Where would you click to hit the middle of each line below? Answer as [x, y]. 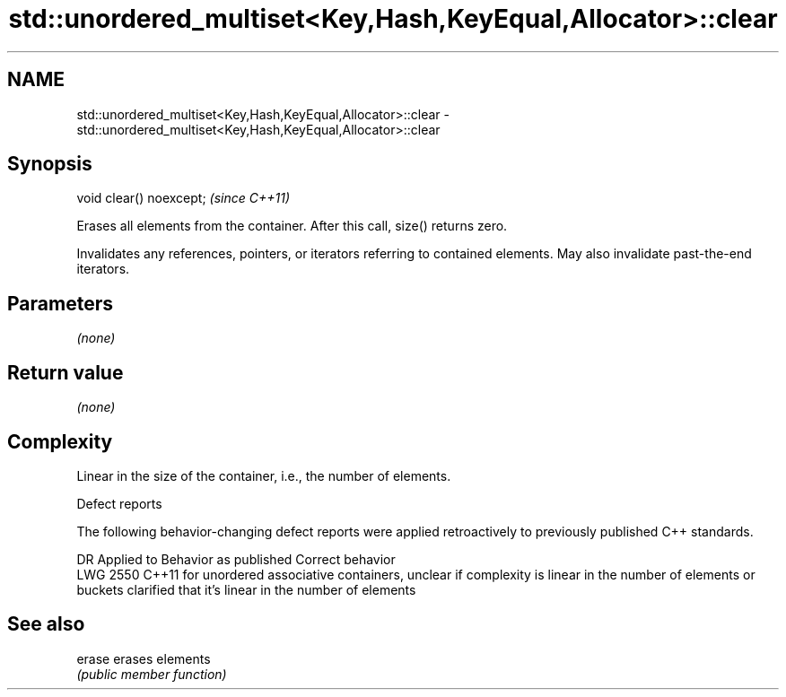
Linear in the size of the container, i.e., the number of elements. [264, 475]
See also [46, 624]
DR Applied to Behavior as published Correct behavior [236, 559]
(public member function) [152, 674]
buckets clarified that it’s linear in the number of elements [246, 589]
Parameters [60, 303]
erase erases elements [144, 658]
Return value [65, 372]
